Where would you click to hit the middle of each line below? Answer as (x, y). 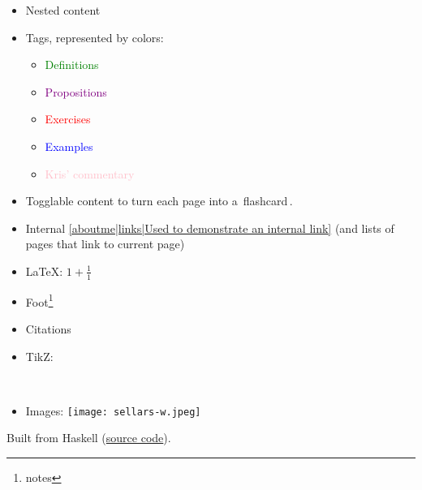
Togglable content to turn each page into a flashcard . (159, 201)
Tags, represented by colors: (95, 37)
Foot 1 (39, 300)
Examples (69, 146)
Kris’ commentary (90, 173)
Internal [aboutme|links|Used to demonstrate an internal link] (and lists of (210, 228)
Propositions (76, 91)
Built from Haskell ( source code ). (89, 438)
